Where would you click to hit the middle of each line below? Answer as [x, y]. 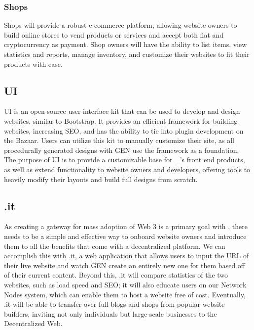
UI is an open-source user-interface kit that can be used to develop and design [122, 111]
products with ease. [33, 64]
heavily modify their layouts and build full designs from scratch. [101, 179]
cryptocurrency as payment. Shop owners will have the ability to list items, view [126, 44]
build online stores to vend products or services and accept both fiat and [114, 34]
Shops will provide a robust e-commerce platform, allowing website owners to [121, 25]
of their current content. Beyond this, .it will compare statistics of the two [116, 275]
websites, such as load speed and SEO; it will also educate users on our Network [125, 284]
